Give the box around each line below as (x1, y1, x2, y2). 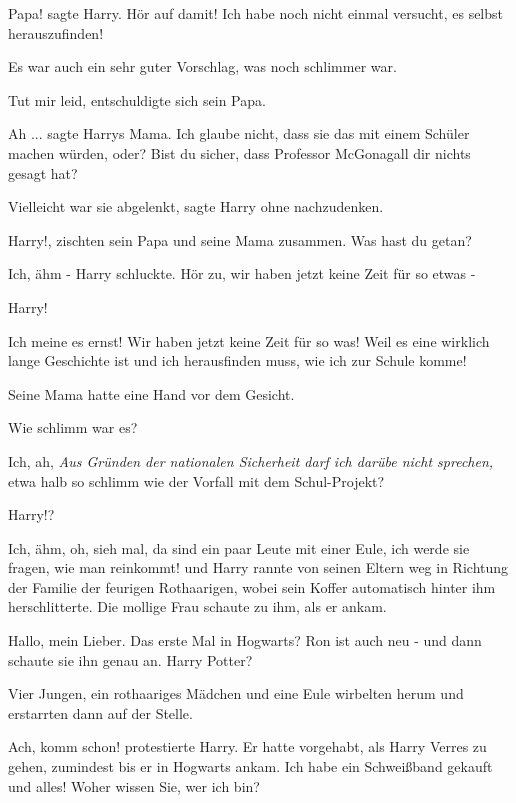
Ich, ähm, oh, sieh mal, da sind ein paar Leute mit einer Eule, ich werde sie (8, 537, 470, 558)
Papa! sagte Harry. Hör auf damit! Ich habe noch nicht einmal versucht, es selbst (8, 3, 503, 23)
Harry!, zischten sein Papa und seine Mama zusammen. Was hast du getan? (8, 229, 472, 250)
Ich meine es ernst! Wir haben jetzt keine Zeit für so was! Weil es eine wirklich (8, 330, 490, 351)
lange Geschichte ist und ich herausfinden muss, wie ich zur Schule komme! (8, 350, 467, 371)
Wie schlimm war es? (8, 417, 138, 438)
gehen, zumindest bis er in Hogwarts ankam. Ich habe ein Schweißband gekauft (8, 756, 493, 777)
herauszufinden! (8, 22, 104, 43)
